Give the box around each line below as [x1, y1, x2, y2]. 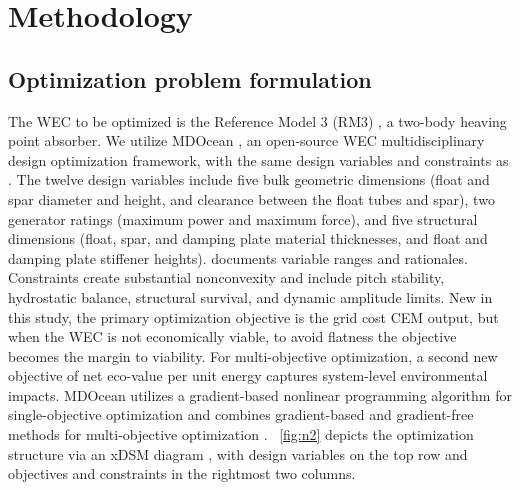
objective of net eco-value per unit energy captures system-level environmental [8, 365, 488, 386]
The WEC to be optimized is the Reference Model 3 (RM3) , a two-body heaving [8, 110, 507, 131]
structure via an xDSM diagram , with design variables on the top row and [8, 443, 468, 464]
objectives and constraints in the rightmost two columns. [8, 463, 356, 484]
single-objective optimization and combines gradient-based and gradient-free [8, 404, 474, 425]
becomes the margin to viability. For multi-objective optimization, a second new [8, 345, 498, 366]
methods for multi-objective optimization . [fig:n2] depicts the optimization [8, 424, 474, 445]
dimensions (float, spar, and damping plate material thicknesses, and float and [8, 228, 488, 249]
